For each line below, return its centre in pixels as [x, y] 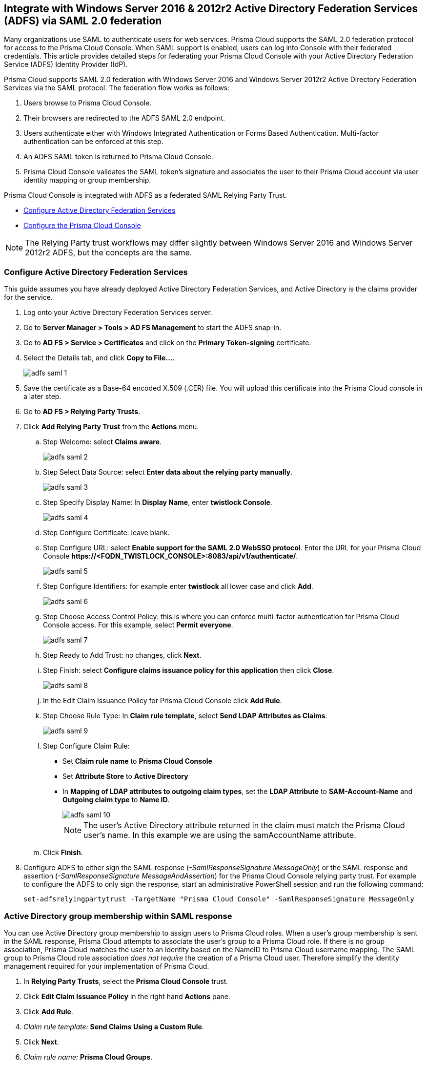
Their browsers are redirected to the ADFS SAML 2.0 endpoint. [124, 118]
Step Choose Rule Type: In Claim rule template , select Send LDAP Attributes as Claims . [185, 716]
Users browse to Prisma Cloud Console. [88, 103]
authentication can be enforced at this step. [93, 142]
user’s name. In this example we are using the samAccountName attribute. [220, 835]
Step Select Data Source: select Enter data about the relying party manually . [168, 472]
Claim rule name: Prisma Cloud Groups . [88, 1057]
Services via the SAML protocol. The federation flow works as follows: [117, 88]
